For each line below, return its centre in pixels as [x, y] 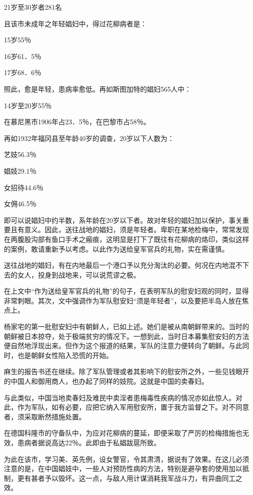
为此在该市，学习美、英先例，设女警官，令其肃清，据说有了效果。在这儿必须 [126, 459]
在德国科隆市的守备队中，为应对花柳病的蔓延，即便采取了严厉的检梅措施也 [123, 433]
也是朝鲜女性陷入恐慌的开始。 [65, 355]
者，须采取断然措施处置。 [45, 416]
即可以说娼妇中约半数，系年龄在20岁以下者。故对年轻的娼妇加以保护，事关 [123, 220]
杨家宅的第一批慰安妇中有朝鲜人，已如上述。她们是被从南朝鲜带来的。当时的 [126, 327]
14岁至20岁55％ [28, 105]
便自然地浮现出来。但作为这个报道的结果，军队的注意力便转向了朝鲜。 [116, 346]
